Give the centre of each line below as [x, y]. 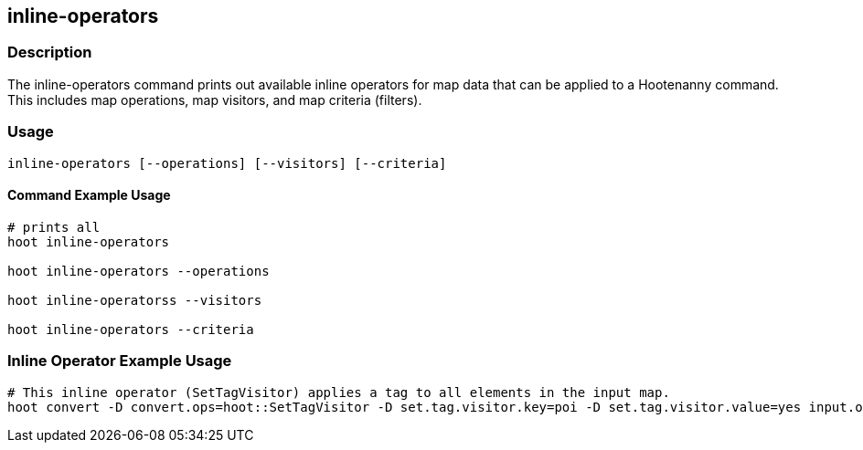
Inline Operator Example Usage [120, 361]
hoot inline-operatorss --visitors [135, 300]
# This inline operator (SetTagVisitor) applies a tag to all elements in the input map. [339, 392]
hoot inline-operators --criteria [131, 329]
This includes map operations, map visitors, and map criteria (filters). [215, 99]
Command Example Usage [89, 195]
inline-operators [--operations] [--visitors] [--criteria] [227, 163]
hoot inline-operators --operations [139, 271]
